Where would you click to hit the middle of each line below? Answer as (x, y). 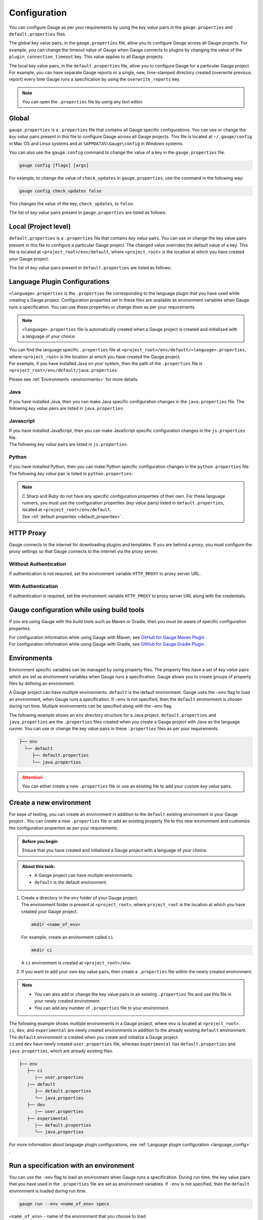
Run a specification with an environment (72, 1166)
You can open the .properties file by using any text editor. (83, 102)
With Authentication (34, 586)
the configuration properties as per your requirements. (64, 828)
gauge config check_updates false (60, 191)
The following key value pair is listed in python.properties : (71, 473)
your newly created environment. (67, 1001)
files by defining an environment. (42, 684)
